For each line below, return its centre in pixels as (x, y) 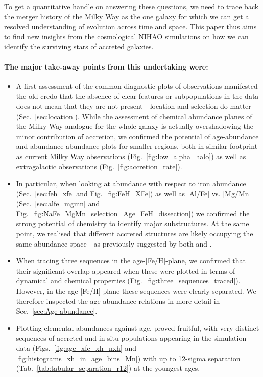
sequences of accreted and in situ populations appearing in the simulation (131, 338)
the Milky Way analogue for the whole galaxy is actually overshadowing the (135, 126)
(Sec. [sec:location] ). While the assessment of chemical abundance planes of (134, 116)
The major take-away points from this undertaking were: (106, 66)
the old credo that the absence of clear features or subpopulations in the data (137, 96)
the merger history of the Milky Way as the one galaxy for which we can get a (127, 16)
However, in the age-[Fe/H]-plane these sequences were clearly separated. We (136, 291)
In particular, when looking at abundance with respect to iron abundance (131, 183)
